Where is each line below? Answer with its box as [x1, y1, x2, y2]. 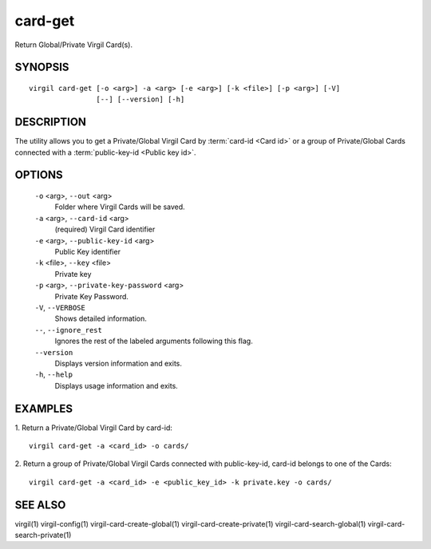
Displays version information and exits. [54, 358, 183, 368]
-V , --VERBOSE [34, 302, 85, 312]
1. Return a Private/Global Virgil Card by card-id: [14, 423, 173, 432]
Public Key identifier [54, 247, 121, 256]
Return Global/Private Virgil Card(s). [14, 40, 133, 49]
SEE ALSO [14, 498, 66, 511]
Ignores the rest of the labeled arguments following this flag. [54, 336, 253, 346]
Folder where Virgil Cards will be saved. [54, 202, 185, 211]
